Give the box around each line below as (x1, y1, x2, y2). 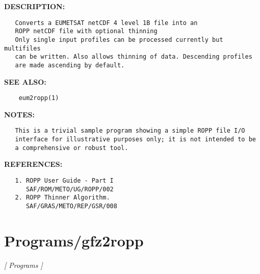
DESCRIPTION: (4, 1, 65, 11)
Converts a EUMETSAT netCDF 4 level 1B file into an (15, 19, 198, 27)
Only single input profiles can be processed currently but (15, 36, 223, 43)
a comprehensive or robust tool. (15, 144, 128, 152)
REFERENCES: (4, 159, 63, 169)
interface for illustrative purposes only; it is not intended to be (15, 136, 256, 143)
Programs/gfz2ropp (4, 230, 144, 251)
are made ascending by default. (15, 61, 125, 69)
